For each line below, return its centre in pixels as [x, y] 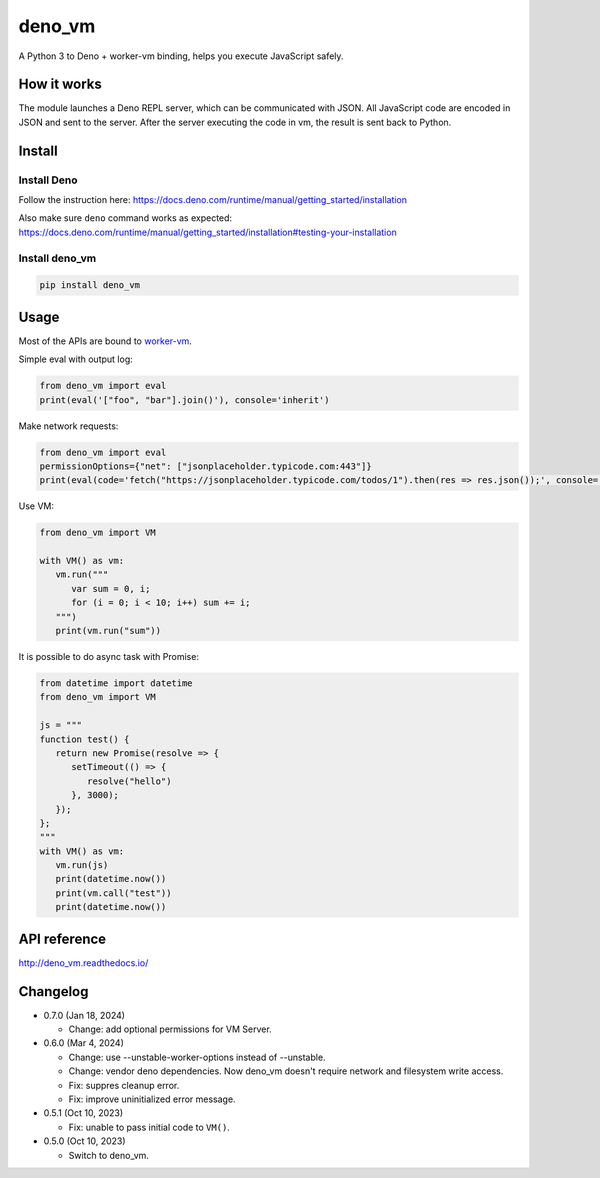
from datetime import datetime [116, 683]
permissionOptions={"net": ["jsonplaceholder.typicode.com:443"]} [205, 466]
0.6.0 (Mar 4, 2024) [84, 1043]
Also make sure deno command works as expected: [125, 218]
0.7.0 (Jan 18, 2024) [84, 1015]
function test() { [84, 739]
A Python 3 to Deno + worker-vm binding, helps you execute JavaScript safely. [181, 56]
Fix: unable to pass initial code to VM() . [149, 1127]
